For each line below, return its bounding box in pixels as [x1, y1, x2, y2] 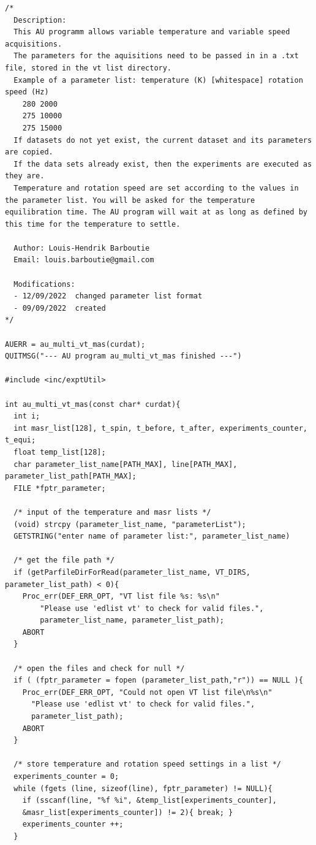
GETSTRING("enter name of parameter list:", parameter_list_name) [13, 532, 290, 541]
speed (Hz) [5, 88, 49, 97]
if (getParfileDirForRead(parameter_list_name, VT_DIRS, [13, 567, 250, 577]
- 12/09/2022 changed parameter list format [13, 292, 203, 301]
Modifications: [13, 279, 75, 289]
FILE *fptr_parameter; [13, 483, 106, 493]
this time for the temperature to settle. [5, 219, 181, 229]
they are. [5, 172, 45, 181]
